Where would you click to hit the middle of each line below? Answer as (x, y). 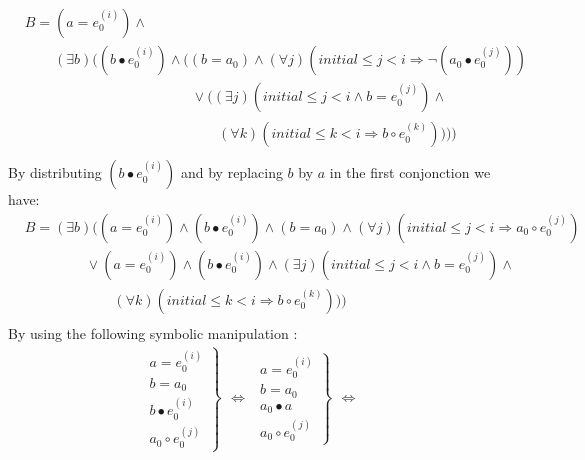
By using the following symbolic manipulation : (153, 332)
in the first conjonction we (410, 172)
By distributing (55, 172)
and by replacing (231, 172)
